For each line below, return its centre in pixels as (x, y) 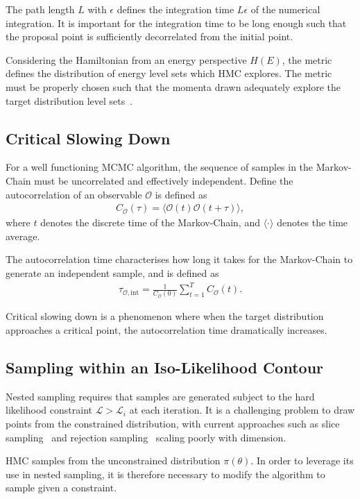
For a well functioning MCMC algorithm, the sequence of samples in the (160, 167)
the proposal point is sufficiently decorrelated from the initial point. (149, 36)
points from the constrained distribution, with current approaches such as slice (173, 423)
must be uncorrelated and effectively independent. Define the (164, 180)
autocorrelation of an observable (74, 194)
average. (23, 236)
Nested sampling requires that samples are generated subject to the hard (160, 396)
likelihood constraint (49, 410)
